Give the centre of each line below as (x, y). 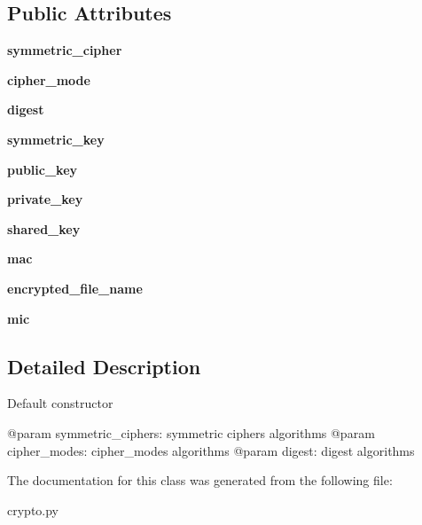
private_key (45, 199)
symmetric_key (56, 139)
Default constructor (60, 403)
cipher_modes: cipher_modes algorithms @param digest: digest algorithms (211, 450)
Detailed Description (104, 366)
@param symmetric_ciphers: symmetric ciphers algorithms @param (191, 432)
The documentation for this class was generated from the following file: (200, 480)
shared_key (44, 228)
